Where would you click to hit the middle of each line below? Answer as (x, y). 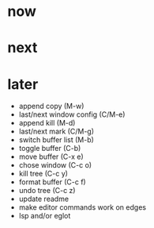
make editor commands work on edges (83, 207)
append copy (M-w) (51, 106)
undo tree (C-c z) (47, 191)
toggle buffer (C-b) (50, 149)
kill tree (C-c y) (43, 174)
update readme (43, 199)
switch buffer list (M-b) (56, 140)
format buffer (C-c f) (52, 182)
